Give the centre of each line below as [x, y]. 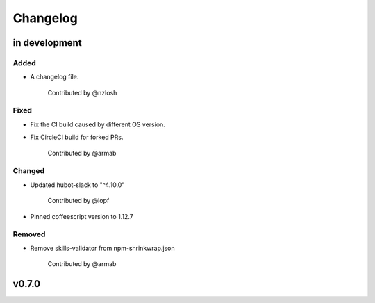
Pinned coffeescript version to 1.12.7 [82, 216]
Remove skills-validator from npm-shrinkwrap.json [102, 248]
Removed [29, 234]
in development [48, 43]
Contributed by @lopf [78, 201]
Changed [29, 171]
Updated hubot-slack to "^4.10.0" [77, 185]
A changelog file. [55, 77]
